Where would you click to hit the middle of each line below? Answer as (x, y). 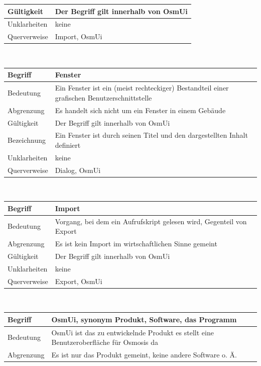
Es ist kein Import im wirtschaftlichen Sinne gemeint (136, 244)
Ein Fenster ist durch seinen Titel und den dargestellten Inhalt (151, 135)
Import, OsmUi (79, 36)
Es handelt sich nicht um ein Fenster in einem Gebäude (140, 110)
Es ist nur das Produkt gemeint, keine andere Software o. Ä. (144, 355)
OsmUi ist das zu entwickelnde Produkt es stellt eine (133, 332)
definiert (68, 145)
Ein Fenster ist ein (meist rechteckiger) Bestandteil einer (142, 88)
